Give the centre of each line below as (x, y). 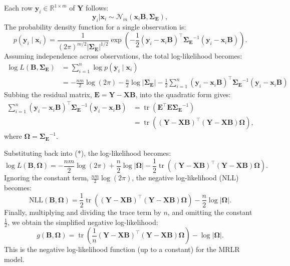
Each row (19, 8)
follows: (97, 8)
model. (14, 259)
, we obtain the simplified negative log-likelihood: (83, 222)
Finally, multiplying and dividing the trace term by (83, 212)
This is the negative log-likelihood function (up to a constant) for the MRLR (122, 249)
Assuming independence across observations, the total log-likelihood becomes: (123, 56)
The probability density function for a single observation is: (95, 26)
